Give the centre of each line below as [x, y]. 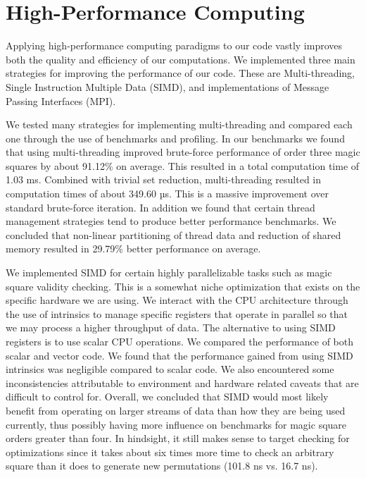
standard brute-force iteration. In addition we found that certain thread [160, 207]
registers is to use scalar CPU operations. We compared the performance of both [180, 341]
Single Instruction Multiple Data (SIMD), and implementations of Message [168, 86]
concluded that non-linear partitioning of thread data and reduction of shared [173, 234]
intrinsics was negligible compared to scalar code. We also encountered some [170, 369]
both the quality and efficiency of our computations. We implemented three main [181, 59]
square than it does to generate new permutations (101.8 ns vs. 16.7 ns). [162, 466]
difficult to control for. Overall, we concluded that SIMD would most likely [167, 397]
